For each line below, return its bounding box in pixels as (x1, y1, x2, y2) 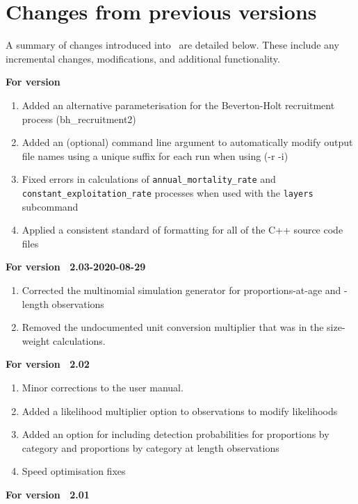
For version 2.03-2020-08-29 (6, 259, 146, 274)
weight (22, 333, 50, 348)
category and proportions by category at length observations (22, 440, 279, 455)
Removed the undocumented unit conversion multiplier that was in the (22, 320, 324, 334)
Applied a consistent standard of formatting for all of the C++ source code (22, 222, 343, 237)
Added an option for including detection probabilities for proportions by (22, 427, 329, 441)
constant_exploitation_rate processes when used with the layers (22, 185, 314, 200)
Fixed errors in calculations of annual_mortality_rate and (22, 172, 276, 186)
